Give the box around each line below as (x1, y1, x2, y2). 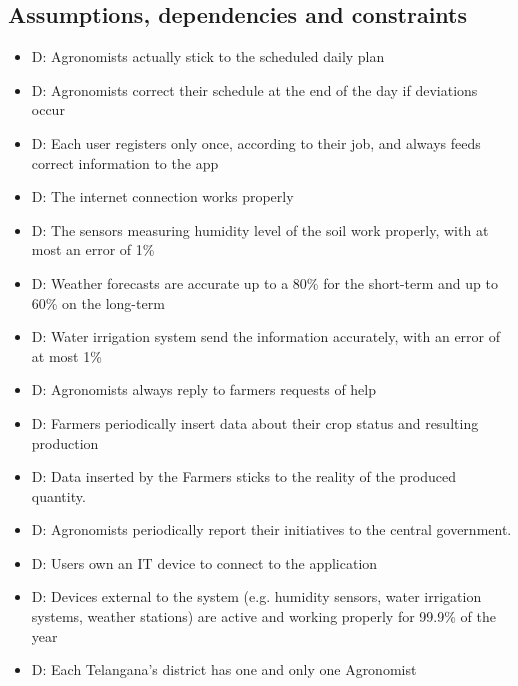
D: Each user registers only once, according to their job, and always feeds (31, 132, 481, 153)
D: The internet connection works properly (31, 186, 294, 207)
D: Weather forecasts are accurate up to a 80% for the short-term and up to (31, 272, 498, 293)
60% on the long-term (31, 292, 165, 313)
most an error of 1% (31, 239, 155, 260)
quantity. (31, 485, 86, 506)
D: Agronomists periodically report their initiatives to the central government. (31, 519, 512, 540)
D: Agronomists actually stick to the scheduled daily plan (31, 46, 385, 67)
